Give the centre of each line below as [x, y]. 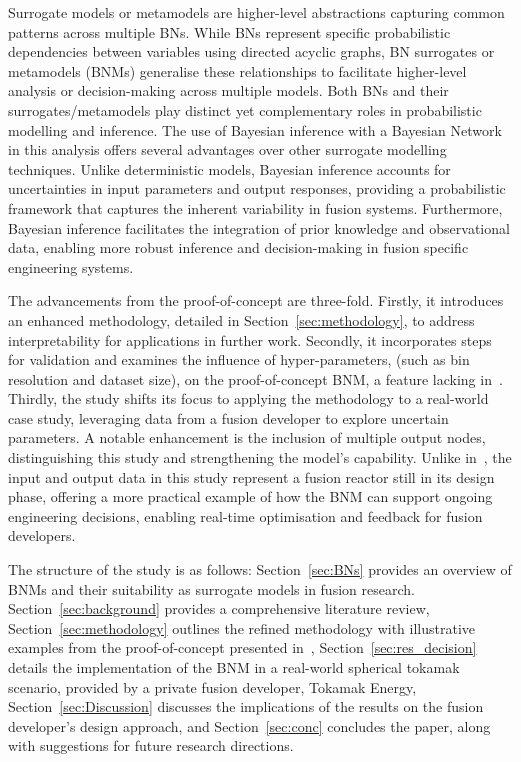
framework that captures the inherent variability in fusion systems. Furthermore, [255, 207]
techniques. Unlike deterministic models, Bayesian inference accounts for [229, 168]
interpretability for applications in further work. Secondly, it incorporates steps [250, 339]
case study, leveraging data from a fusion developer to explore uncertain [228, 417]
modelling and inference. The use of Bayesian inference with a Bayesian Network [255, 129]
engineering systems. [71, 266]
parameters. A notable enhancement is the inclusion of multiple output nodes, [247, 437]
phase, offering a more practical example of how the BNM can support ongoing [250, 496]
